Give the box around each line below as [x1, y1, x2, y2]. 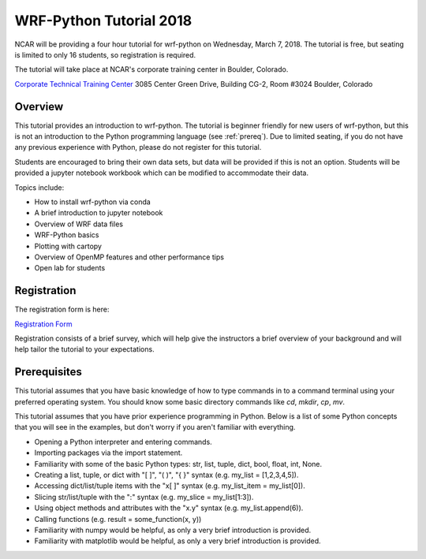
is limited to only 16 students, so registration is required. [14, 50, 196, 59]
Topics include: [14, 182, 65, 192]
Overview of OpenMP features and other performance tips [34, 252, 225, 262]
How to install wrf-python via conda [34, 197, 151, 207]
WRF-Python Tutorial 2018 [14, 12, 192, 29]
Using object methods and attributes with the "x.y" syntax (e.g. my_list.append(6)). [34, 503, 304, 512]
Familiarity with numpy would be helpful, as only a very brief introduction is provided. [34, 525, 312, 535]
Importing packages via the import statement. [34, 448, 183, 457]
